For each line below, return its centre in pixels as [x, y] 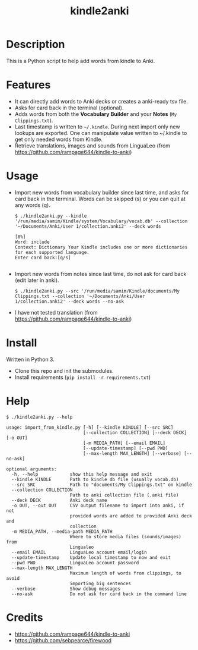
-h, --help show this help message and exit [82, 474]
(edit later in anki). [37, 280]
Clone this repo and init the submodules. [64, 370]
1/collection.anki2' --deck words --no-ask [69, 302]
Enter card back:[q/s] [43, 258]
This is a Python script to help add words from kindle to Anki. [81, 61]
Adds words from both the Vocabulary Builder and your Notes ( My [96, 114]
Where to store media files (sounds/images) [126, 536]
